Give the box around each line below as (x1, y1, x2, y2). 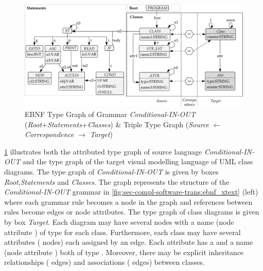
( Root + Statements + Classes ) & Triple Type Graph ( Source (25, 119, 209, 129)
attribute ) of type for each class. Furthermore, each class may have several (4, 226, 241, 237)
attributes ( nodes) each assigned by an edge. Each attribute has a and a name (4, 237, 253, 247)
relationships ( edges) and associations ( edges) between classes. (4, 257, 205, 267)
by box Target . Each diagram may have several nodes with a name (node (4, 216, 234, 227)
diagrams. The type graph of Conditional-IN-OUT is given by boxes (4, 166, 219, 177)
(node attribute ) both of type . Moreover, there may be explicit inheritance (4, 246, 244, 257)
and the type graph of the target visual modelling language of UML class (22, 156, 253, 167)
